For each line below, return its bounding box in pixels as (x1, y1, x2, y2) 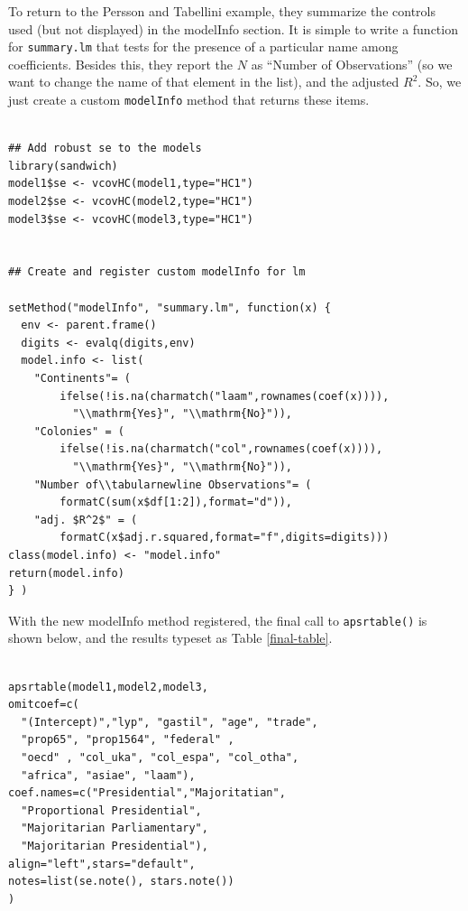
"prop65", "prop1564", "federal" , (21, 733, 234, 747)
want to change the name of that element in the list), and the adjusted (8, 72, 399, 91)
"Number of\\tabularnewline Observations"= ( (33, 478, 312, 491)
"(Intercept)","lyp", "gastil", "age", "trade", (21, 715, 318, 729)
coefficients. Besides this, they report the (8, 54, 234, 73)
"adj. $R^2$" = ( (33, 513, 138, 526)
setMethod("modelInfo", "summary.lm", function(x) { (8, 301, 331, 314)
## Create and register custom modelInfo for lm (8, 265, 306, 279)
